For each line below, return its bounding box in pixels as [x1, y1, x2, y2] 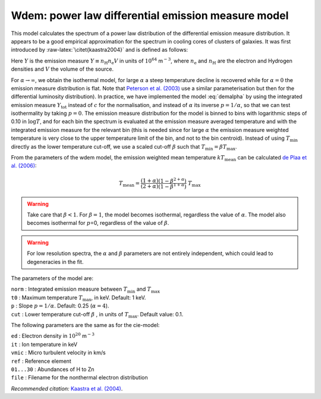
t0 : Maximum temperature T [11, 294, 83, 301]
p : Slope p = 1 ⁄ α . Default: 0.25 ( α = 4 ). [11, 302, 109, 309]
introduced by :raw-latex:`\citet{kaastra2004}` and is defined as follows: [11, 46, 188, 54]
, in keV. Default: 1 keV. [91, 294, 146, 301]
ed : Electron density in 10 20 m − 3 [11, 332, 95, 340]
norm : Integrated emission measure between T [11, 285, 128, 293]
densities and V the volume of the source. [11, 65, 114, 73]
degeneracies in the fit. [27, 258, 84, 265]
